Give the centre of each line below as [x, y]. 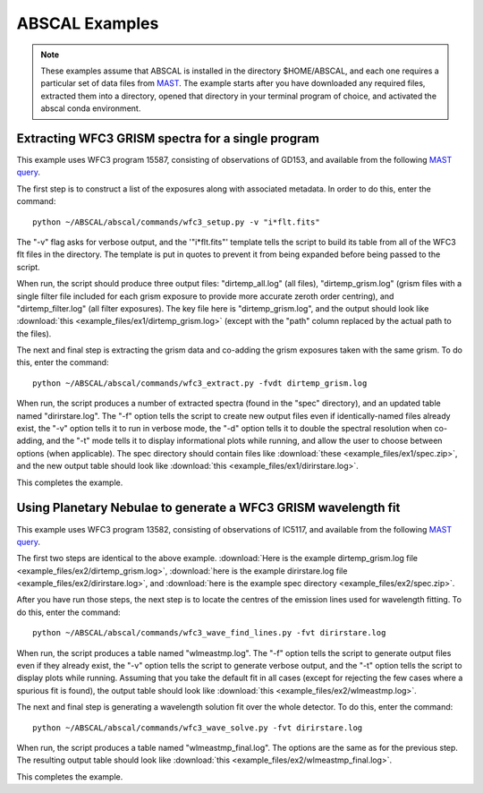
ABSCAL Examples [88, 23]
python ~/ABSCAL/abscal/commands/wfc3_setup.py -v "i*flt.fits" [177, 222]
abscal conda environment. [91, 108]
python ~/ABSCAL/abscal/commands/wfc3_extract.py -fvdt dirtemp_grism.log [200, 383]
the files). [34, 333]
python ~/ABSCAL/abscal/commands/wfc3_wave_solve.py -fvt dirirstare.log [198, 728]
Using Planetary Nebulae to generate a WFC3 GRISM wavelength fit [208, 508]
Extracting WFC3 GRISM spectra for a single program [168, 138]
